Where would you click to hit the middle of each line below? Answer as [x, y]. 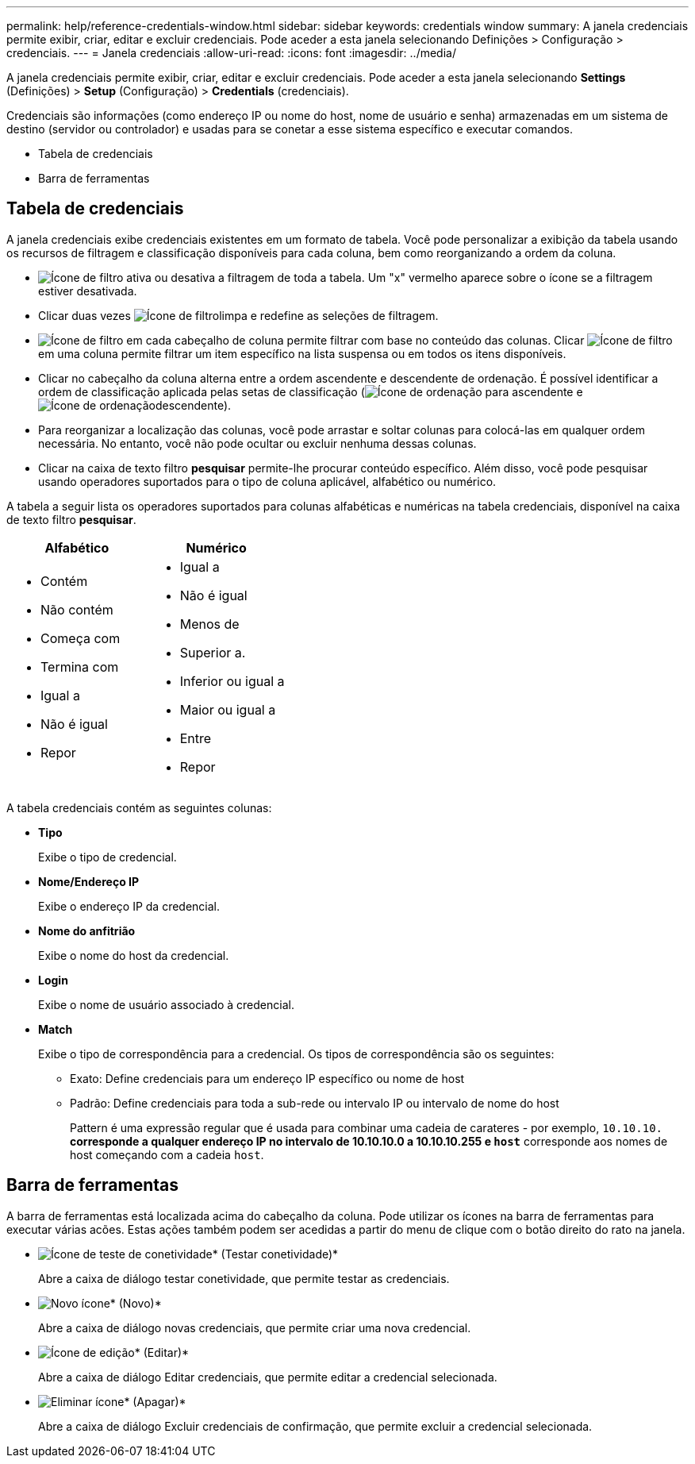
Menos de [209, 624]
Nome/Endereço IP [89, 881]
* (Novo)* [136, 1303]
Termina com [80, 667]
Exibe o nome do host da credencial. [134, 955]
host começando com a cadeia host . [167, 1154]
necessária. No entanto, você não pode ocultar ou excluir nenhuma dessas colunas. [257, 443]
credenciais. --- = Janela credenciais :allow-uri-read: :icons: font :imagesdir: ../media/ [231, 53]
